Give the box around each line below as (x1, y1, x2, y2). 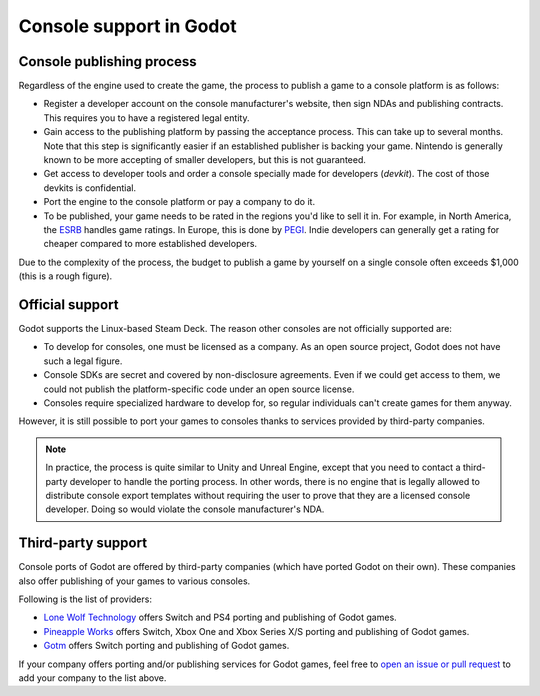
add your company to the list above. (18, 671, 167, 684)
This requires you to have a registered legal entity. (43, 111, 250, 124)
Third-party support (18, 535, 148, 552)
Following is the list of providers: (18, 593, 152, 605)
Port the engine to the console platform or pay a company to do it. (43, 196, 315, 208)
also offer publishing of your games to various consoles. (18, 575, 251, 587)
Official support (18, 296, 119, 313)
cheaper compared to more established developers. (43, 238, 258, 250)
